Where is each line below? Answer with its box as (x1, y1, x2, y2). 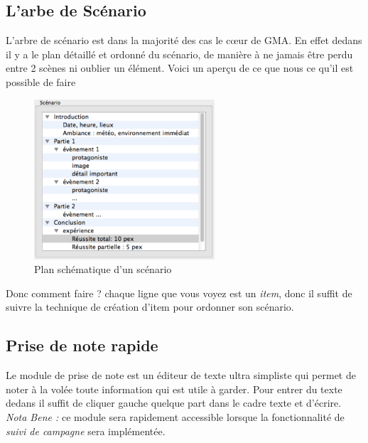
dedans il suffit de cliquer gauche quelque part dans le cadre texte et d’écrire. (6, 395, 342, 410)
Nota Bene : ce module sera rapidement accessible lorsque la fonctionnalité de (6, 410, 345, 425)
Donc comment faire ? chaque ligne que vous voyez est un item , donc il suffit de (6, 285, 352, 300)
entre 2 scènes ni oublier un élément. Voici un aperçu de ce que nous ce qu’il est (6, 60, 354, 75)
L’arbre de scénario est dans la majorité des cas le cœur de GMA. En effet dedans (6, 33, 362, 48)
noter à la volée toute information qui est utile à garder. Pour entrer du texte (6, 381, 342, 396)
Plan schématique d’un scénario (34, 262, 172, 277)
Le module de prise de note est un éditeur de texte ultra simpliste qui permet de (6, 368, 356, 383)
